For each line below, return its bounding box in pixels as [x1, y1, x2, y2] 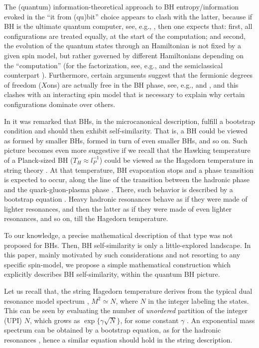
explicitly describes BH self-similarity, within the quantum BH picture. [4, 269, 220, 279]
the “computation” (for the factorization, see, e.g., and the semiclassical [4, 60, 223, 70]
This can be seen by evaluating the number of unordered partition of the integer [4, 305, 248, 316]
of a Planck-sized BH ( [4, 154, 73, 165]
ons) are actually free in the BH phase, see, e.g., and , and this [47, 79, 239, 90]
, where [116, 295, 138, 306]
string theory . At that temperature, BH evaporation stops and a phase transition [4, 164, 254, 175]
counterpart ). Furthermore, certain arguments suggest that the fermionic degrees [4, 70, 253, 80]
